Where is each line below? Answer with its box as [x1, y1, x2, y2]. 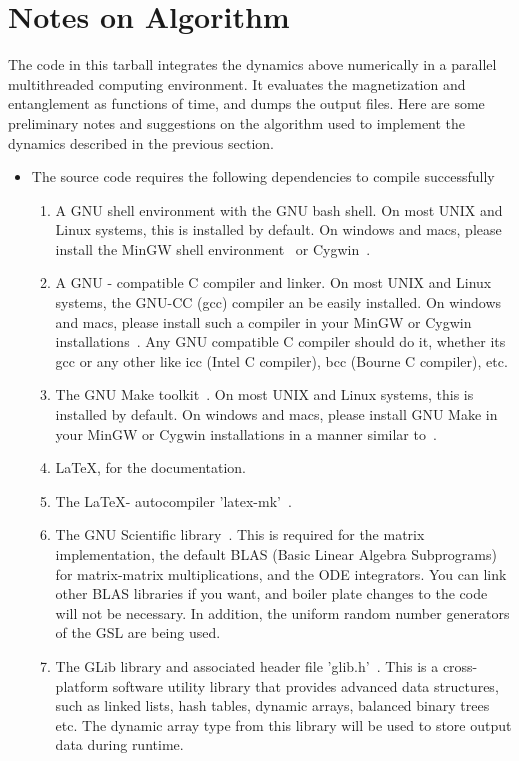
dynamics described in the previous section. [8, 132, 274, 153]
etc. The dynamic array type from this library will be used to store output [55, 714, 512, 735]
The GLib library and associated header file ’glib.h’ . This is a [55, 655, 439, 676]
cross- [442, 655, 478, 676]
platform [55, 675, 109, 696]
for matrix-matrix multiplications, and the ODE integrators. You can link [55, 563, 507, 584]
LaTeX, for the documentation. [55, 457, 247, 478]
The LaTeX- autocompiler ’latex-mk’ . [55, 490, 292, 511]
